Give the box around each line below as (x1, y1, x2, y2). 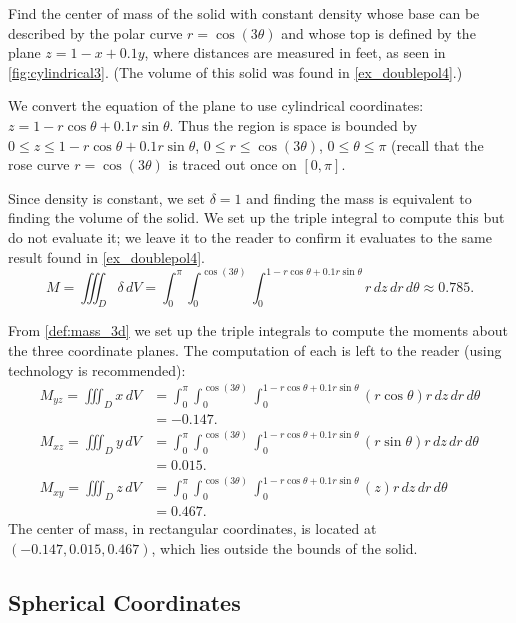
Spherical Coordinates (8, 586, 241, 617)
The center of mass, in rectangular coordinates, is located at (8, 518, 377, 539)
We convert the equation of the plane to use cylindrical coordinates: (8, 95, 424, 116)
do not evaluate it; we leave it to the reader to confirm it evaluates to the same (8, 226, 492, 247)
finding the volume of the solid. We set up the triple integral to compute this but (8, 207, 505, 228)
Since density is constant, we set (8, 187, 206, 208)
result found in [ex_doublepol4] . (8, 246, 205, 267)
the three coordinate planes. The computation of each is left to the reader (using (8, 340, 502, 361)
